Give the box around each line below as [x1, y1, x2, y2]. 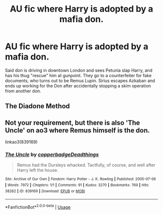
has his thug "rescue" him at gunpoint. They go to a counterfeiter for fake [5, 72, 152, 78]
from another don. [5, 88, 41, 94]
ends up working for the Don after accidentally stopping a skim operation [5, 83, 151, 88]
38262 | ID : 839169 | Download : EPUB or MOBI [5, 188, 85, 194]
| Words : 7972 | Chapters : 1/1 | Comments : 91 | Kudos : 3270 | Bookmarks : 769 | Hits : [5, 183, 149, 188]
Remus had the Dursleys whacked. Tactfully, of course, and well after [16, 162, 156, 168]
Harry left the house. [16, 167, 59, 173]
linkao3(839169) [5, 139, 38, 145]
